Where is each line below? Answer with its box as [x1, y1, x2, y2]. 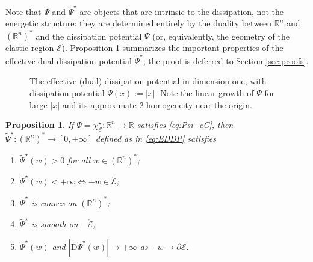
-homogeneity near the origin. [143, 98, 252, 111]
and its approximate [62, 98, 137, 111]
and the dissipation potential [36, 29, 142, 42]
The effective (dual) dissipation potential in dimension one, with [29, 75, 267, 87]
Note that [5, 5, 42, 17]
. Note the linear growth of [155, 87, 254, 99]
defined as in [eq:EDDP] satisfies [95, 132, 216, 144]
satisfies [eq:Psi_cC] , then [137, 118, 234, 131]
